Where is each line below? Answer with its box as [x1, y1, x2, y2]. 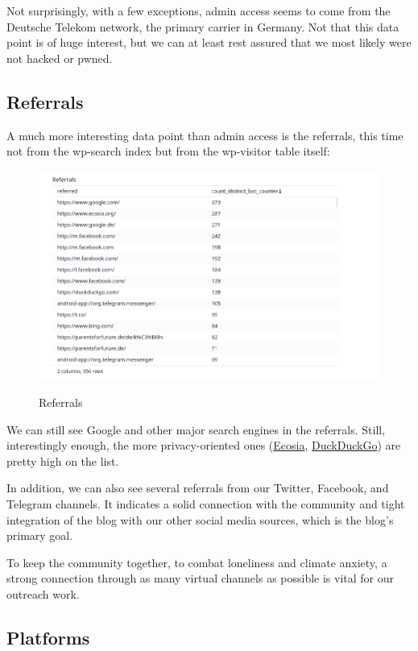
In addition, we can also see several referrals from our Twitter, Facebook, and [6, 479, 389, 496]
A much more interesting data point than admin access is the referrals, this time [6, 126, 404, 143]
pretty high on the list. [6, 452, 119, 469]
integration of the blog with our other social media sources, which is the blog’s [6, 511, 394, 528]
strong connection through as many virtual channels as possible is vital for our [6, 570, 395, 587]
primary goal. [6, 527, 73, 544]
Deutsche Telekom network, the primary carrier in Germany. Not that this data [6, 18, 399, 35]
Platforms [6, 624, 90, 649]
